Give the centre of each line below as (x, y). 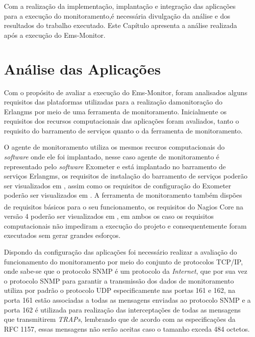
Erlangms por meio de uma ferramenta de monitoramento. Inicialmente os (115, 111)
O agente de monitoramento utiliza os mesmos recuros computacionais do (115, 147)
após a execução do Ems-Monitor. (55, 35)
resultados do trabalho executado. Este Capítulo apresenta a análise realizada (121, 25)
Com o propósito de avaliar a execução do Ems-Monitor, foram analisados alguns (126, 92)
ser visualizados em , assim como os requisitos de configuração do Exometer (118, 185)
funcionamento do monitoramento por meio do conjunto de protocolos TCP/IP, (124, 261)
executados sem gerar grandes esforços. (62, 235)
